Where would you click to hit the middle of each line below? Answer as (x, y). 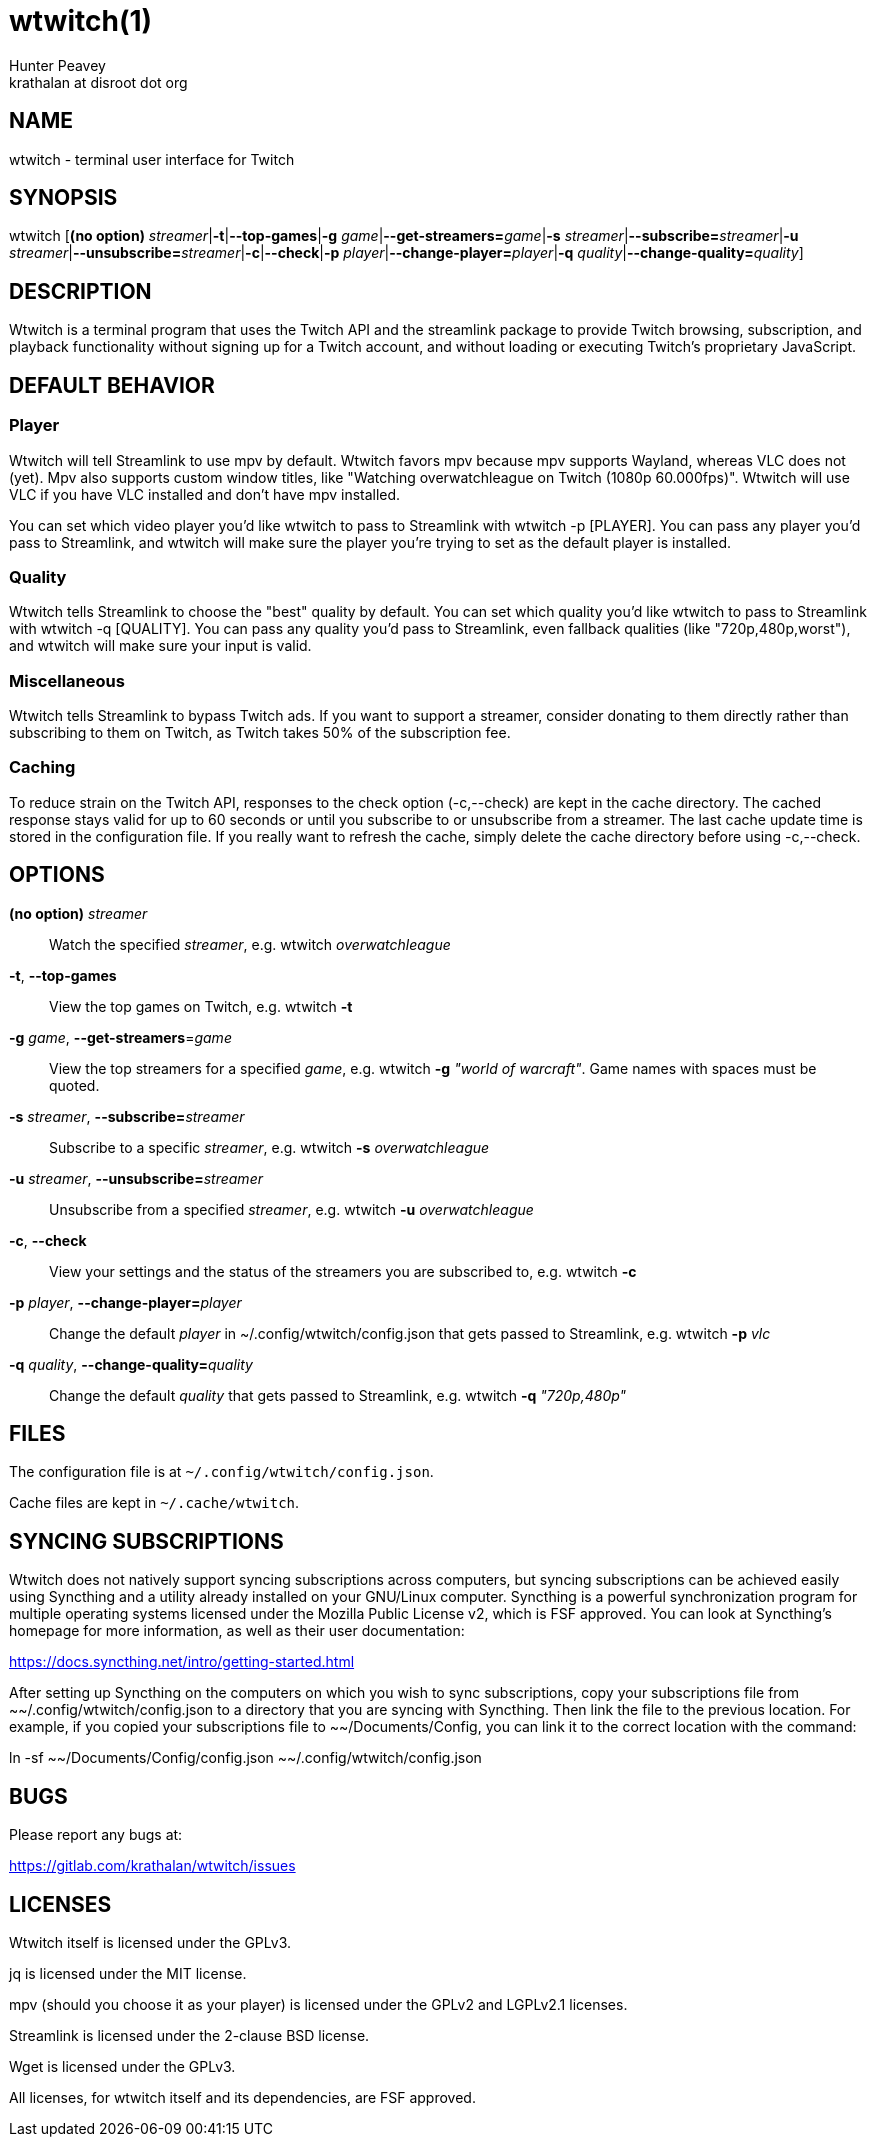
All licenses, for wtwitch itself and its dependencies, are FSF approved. (242, 2097)
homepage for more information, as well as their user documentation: (237, 1631)
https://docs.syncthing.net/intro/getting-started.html (182, 1662)
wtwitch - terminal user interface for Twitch (152, 159)
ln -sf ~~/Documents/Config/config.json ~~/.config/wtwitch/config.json (245, 1758)
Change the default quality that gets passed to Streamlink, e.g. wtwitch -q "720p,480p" (338, 1395)
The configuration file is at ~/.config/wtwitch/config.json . (221, 1472)
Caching (42, 767)
